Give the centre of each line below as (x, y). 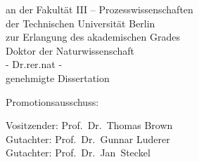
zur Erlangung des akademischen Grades (93, 37)
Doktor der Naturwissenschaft (70, 50)
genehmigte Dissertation (58, 77)
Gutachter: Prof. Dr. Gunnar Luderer (88, 139)
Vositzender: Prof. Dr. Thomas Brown (89, 125)
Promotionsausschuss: (52, 101)
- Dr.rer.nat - (34, 64)
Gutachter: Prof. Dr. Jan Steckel (78, 153)
